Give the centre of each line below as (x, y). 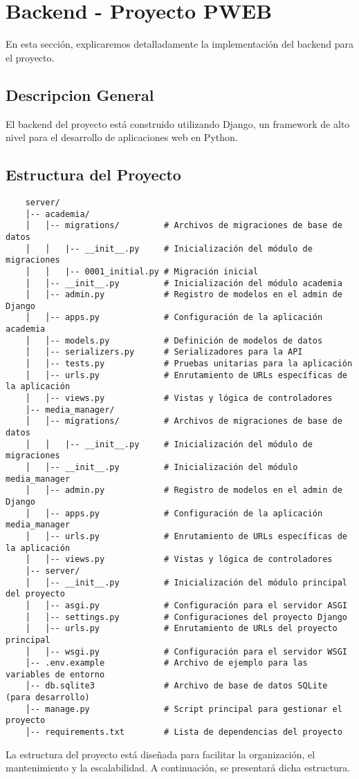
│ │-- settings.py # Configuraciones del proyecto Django (186, 617)
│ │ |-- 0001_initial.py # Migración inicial (142, 271)
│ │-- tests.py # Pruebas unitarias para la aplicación (189, 364)
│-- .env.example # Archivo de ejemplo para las (166, 663)
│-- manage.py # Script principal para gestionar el (184, 709)
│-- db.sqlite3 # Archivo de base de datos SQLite (176, 686)
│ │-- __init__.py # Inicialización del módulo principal (186, 582)
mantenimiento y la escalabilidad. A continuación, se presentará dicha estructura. (178, 768)
